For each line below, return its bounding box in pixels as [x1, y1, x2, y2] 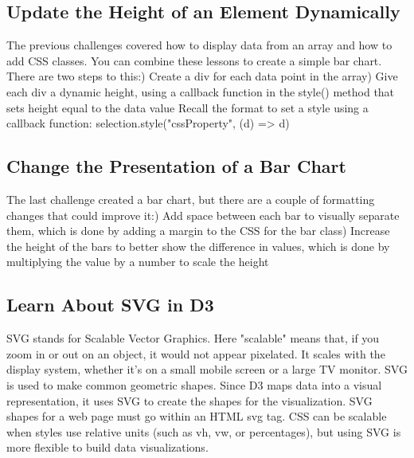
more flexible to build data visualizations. [6, 439, 209, 456]
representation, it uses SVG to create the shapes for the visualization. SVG [6, 392, 373, 409]
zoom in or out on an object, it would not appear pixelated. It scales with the [6, 345, 385, 362]
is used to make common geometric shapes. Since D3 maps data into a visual [6, 376, 382, 393]
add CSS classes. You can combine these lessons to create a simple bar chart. [6, 52, 382, 69]
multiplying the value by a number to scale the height [6, 253, 269, 270]
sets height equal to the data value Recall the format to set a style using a [6, 99, 369, 115]
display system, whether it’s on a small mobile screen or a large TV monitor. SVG [6, 361, 408, 378]
